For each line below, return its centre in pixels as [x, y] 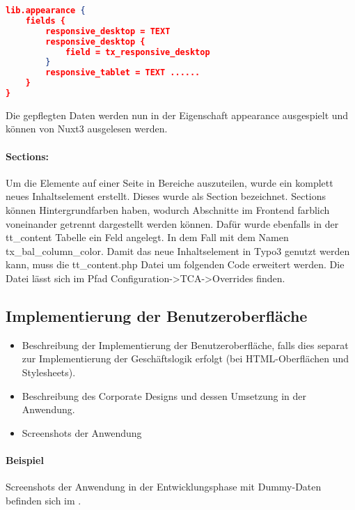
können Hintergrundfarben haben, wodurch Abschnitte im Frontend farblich [168, 210]
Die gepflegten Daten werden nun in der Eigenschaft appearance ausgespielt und [177, 115]
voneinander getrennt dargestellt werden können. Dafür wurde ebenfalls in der [172, 223]
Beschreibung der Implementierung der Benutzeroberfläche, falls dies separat [185, 345]
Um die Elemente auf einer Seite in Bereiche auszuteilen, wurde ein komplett [169, 182]
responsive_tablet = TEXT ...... [123, 73]
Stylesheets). [49, 372]
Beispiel [25, 459]
